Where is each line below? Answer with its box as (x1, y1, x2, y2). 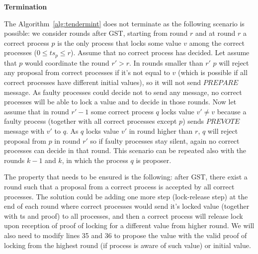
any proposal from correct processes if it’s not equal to (4, 67, 170, 78)
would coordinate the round (25, 57, 109, 68)
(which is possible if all (177, 67, 248, 78)
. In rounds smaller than (129, 57, 203, 68)
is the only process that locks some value (57, 37, 181, 48)
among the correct (189, 37, 245, 48)
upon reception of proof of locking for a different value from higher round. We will (4, 220, 255, 231)
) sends (182, 116, 204, 126)
